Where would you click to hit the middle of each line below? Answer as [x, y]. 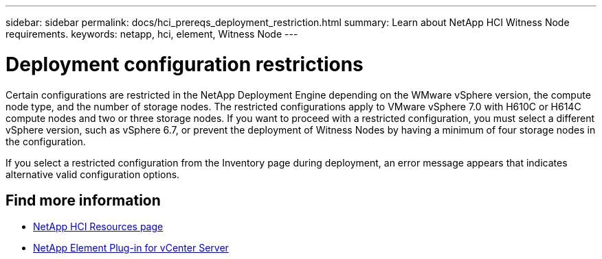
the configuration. [46, 141]
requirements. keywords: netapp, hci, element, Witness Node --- [152, 34]
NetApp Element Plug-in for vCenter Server [131, 248]
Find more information [83, 200]
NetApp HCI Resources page [98, 227]
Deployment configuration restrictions [185, 64]
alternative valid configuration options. [93, 174]
